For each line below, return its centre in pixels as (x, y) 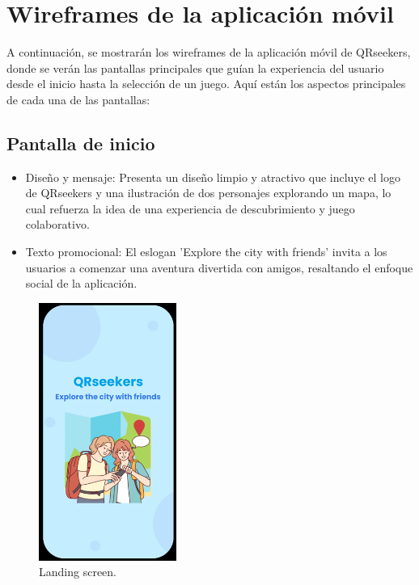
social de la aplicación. (81, 283)
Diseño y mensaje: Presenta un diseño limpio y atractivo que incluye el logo (213, 177)
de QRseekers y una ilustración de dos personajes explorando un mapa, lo (208, 193)
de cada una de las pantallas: (78, 99)
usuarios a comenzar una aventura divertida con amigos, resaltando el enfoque (219, 267)
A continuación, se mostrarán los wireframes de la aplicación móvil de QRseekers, (209, 52)
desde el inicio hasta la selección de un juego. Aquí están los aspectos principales (206, 84)
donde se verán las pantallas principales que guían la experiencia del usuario (195, 67)
